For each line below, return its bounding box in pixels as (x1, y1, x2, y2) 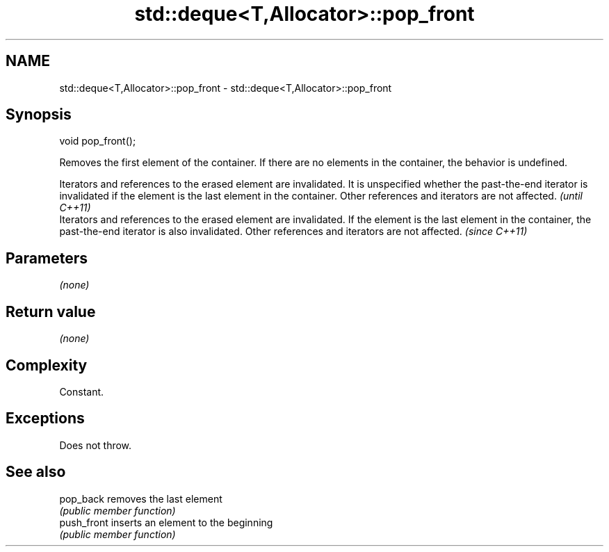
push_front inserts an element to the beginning (59, 516, 273, 528)
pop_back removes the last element (59, 492, 222, 505)
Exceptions (6, 409, 85, 428)
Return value (6, 302, 96, 320)
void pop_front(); (59, 135, 136, 147)
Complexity (6, 356, 88, 374)
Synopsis (6, 106, 72, 124)
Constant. (59, 385, 104, 398)
